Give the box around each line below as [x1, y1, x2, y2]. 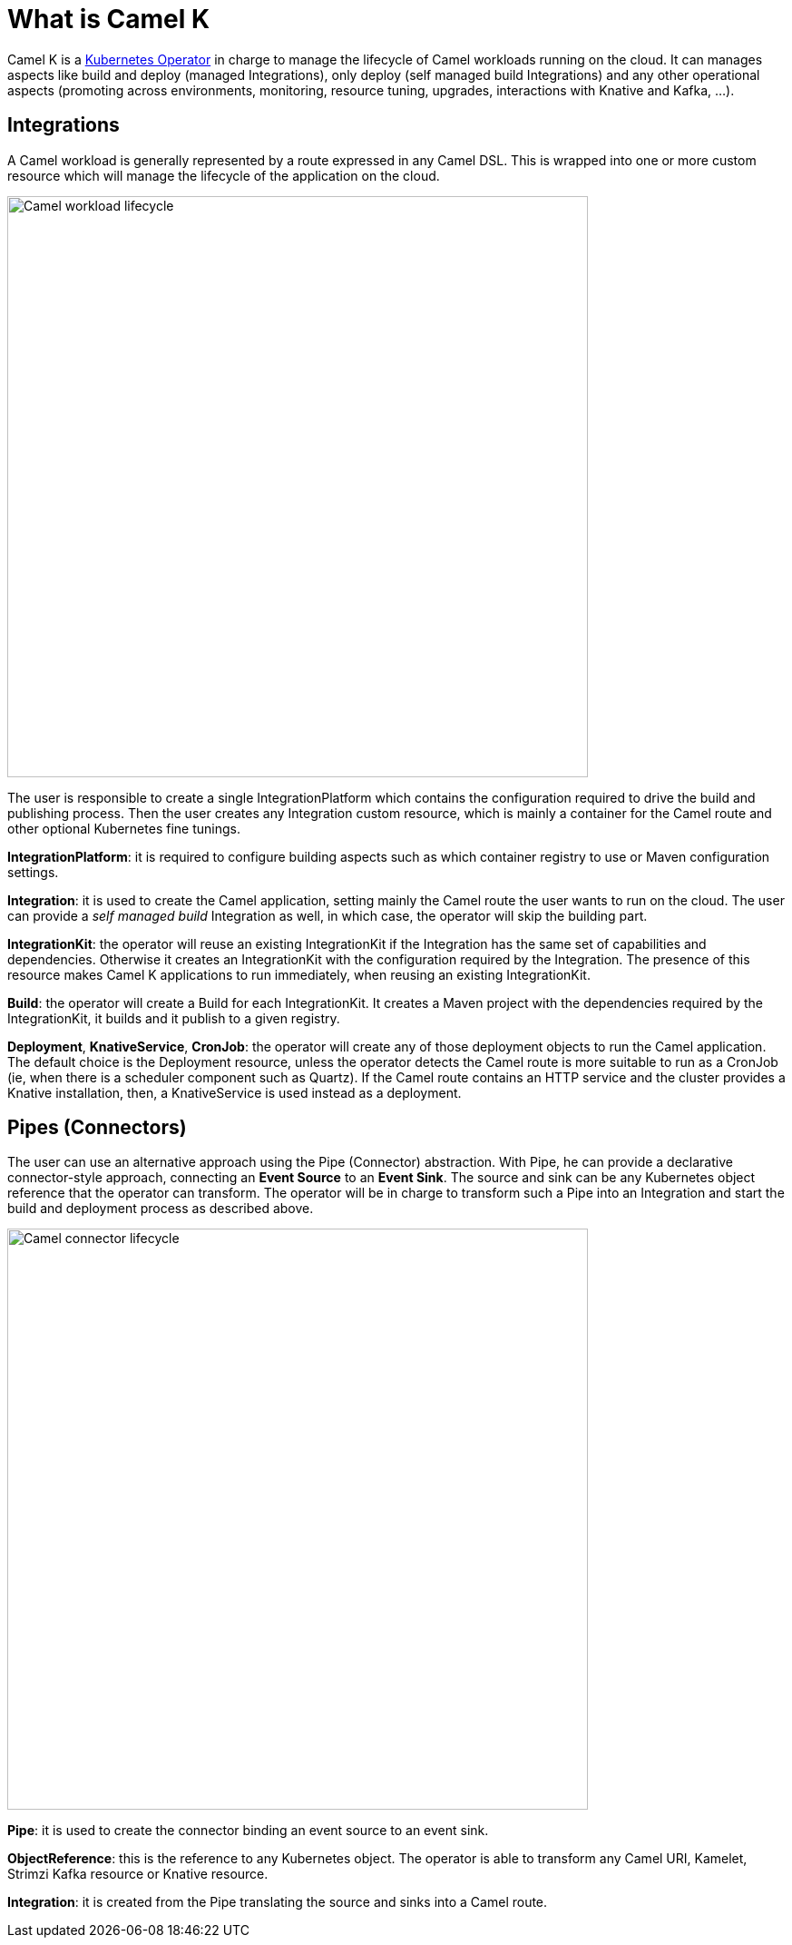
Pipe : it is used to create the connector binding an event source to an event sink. [7, 1822, 489, 1839]
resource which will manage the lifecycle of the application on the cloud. [7, 167, 440, 183]
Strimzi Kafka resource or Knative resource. [7, 1866, 269, 1882]
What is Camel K [7, 4, 210, 35]
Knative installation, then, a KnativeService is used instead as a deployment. [7, 1084, 462, 1101]
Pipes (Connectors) [7, 1116, 187, 1140]
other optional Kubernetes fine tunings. [7, 820, 240, 836]
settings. [7, 864, 59, 880]
